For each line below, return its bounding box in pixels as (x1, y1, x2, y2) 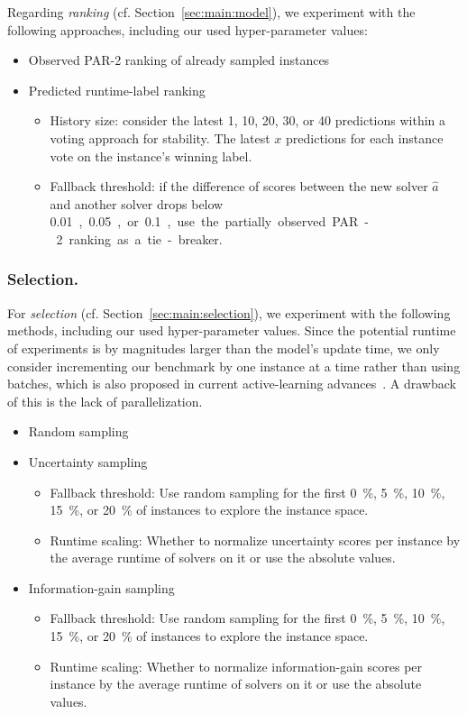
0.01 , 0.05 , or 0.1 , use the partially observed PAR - (50, 212, 370, 231)
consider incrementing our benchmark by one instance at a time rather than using (7, 356, 461, 375)
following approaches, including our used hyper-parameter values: (7, 20, 368, 39)
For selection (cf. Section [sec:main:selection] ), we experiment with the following (7, 303, 451, 322)
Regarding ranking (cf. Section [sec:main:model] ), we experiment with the (7, 3, 416, 21)
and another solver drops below (50, 194, 224, 213)
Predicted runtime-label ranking (28, 80, 206, 99)
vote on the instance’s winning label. (50, 146, 252, 165)
